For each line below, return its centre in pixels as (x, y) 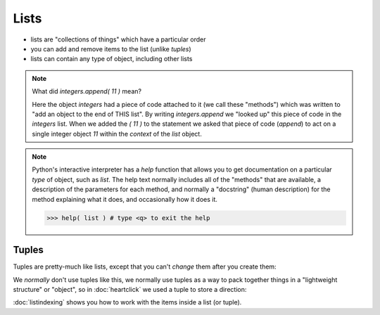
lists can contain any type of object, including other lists (112, 59)
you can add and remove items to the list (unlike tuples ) (111, 49)
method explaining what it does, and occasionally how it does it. (125, 199)
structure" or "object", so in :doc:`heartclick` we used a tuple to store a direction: (130, 289)
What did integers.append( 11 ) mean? (87, 91)
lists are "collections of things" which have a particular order (118, 39)
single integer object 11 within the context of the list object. (117, 134)
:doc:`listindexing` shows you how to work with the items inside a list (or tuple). (127, 302)
